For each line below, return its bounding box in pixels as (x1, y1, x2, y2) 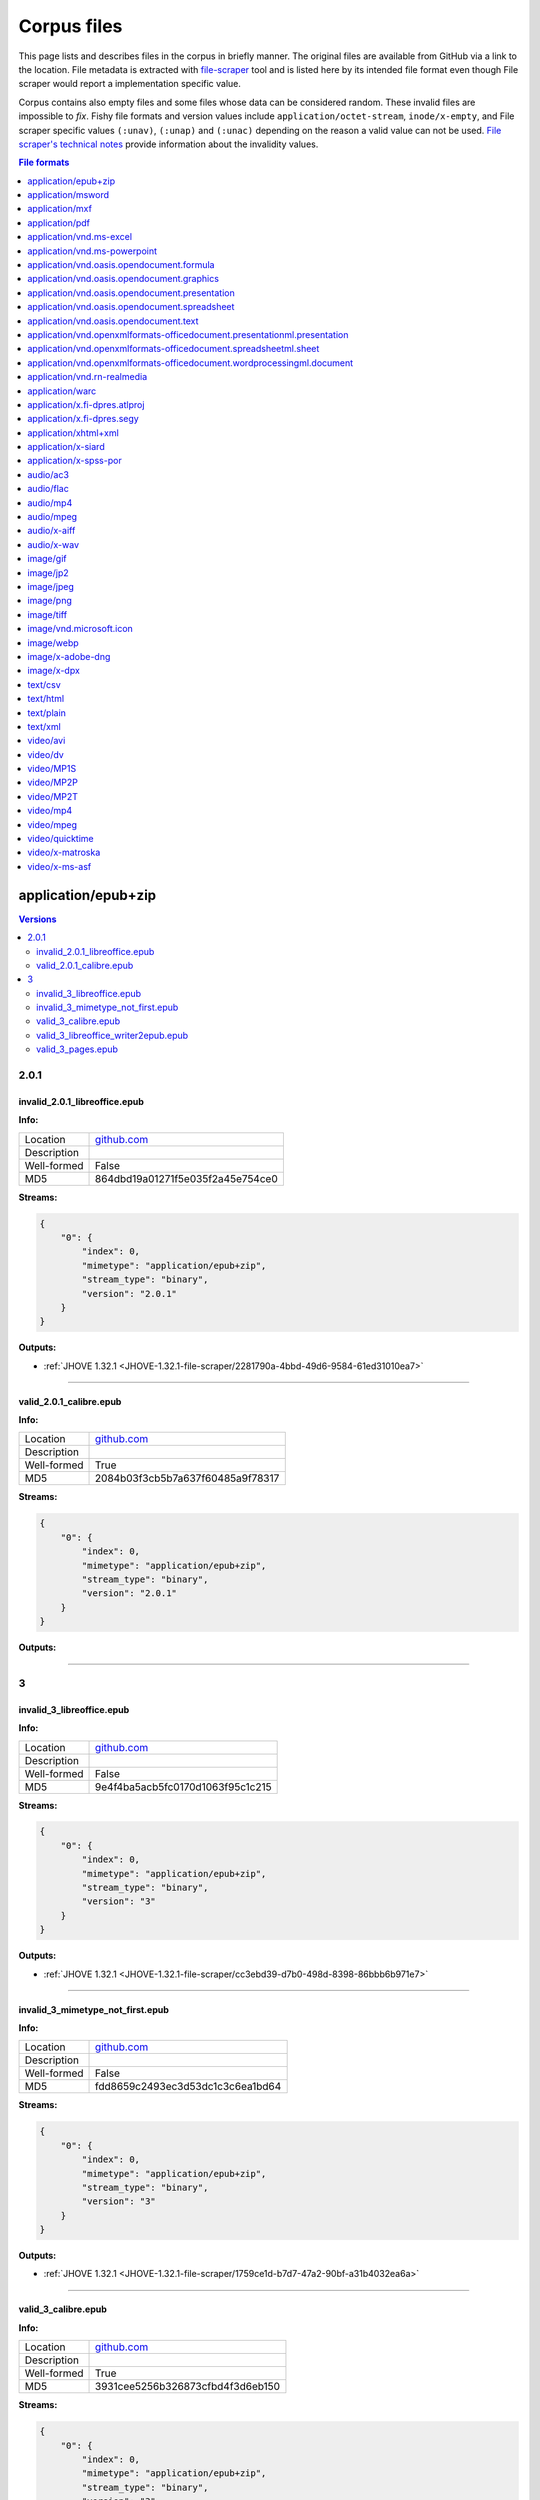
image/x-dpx (27, 665, 80, 677)
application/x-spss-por (27, 455, 122, 467)
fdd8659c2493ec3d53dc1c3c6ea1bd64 (95, 2080, 282, 2094)
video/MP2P (27, 776, 79, 789)
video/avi (27, 735, 66, 747)
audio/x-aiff (27, 525, 76, 537)
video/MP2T (27, 790, 79, 802)
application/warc (27, 385, 97, 397)
